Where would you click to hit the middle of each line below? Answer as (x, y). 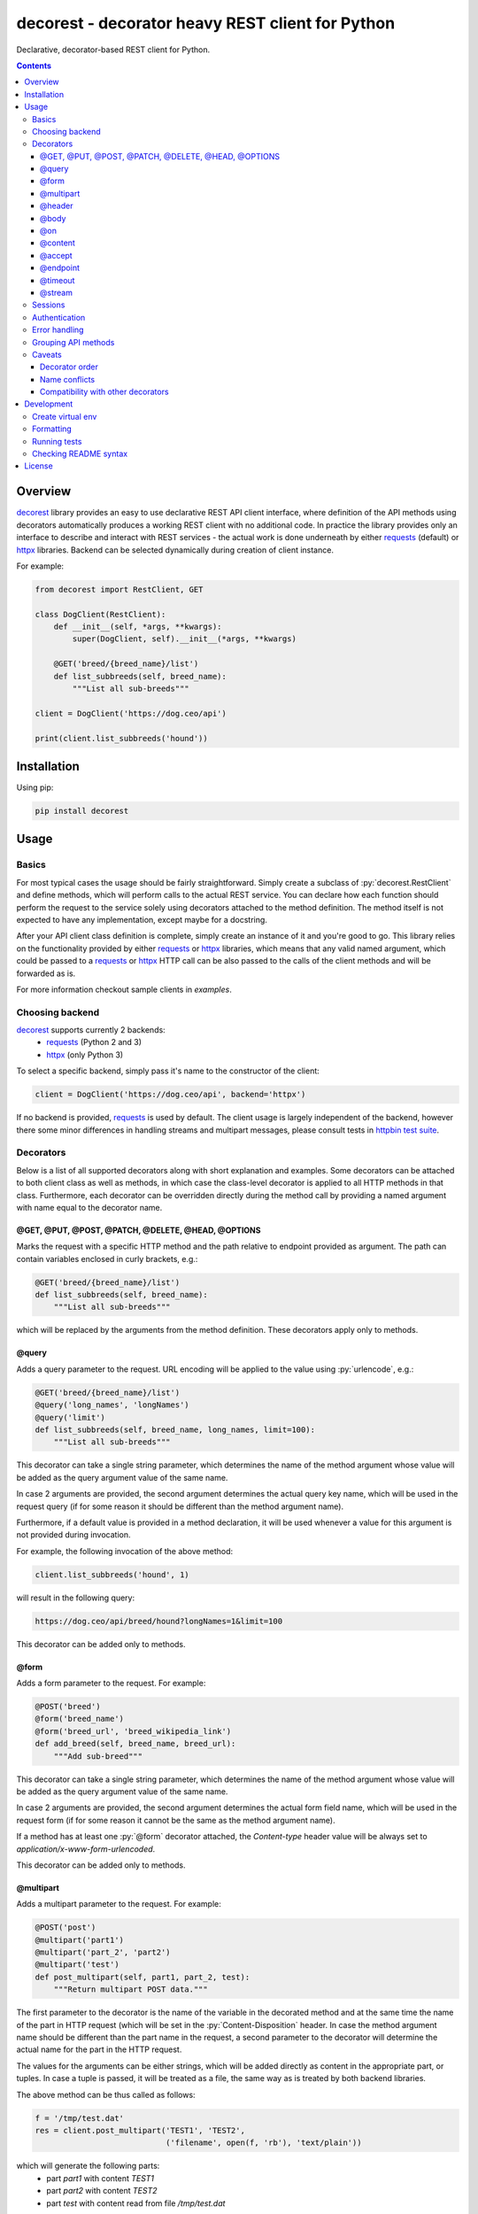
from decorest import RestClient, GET (119, 589)
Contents (34, 66)
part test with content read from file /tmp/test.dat (136, 2203)
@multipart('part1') (79, 1940)
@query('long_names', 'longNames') (112, 1405)
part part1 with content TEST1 (100, 2178)
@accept (56, 255)
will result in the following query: (76, 1598)
